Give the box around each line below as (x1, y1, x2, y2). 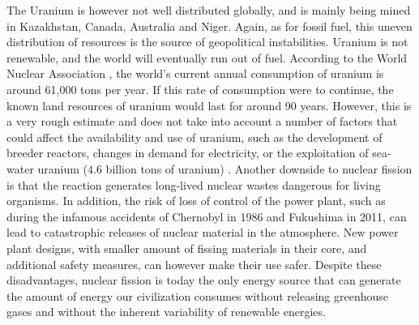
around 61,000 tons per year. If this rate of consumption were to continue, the (6, 80, 394, 97)
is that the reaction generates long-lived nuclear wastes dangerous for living (6, 176, 381, 193)
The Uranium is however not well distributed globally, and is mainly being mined (6, 2, 411, 18)
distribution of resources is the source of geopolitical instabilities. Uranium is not (6, 33, 408, 50)
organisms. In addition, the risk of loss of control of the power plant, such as (6, 192, 386, 209)
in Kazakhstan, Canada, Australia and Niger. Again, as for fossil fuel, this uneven (6, 17, 413, 34)
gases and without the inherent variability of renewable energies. (6, 303, 326, 320)
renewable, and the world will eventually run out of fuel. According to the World (6, 49, 408, 66)
